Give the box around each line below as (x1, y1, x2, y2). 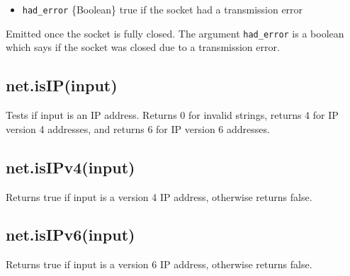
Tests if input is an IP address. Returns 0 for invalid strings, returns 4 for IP (6, 108, 339, 122)
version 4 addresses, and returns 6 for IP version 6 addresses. (6, 121, 270, 136)
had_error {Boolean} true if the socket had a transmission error (22, 2, 303, 16)
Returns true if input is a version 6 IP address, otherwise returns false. (6, 257, 312, 272)
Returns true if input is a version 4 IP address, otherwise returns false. (6, 189, 312, 204)
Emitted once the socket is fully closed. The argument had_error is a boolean (6, 25, 344, 40)
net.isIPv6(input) (6, 224, 135, 246)
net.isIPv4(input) (6, 156, 135, 178)
